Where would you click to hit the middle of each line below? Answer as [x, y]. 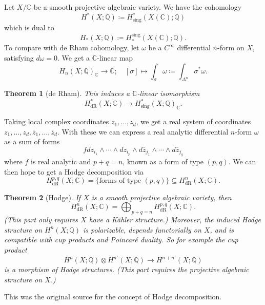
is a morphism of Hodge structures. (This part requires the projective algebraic [127, 269]
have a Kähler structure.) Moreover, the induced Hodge [175, 220]
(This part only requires [41, 220]
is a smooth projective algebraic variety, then [161, 197]
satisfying [19, 57]
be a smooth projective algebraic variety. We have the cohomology [138, 7]
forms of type [120, 181]
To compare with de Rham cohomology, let [72, 47]
